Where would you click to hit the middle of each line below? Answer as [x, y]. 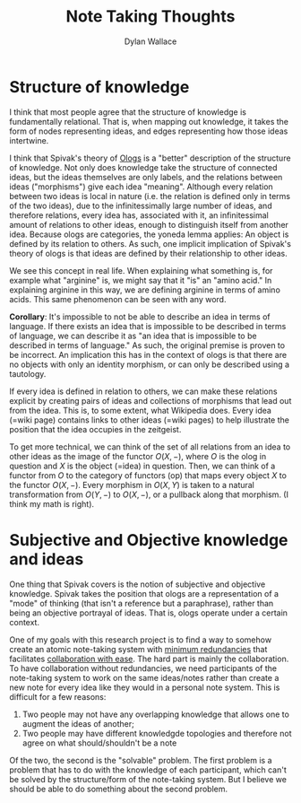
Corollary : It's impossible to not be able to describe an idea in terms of [140, 317]
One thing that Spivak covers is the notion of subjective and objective [138, 584]
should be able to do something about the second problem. [119, 789]
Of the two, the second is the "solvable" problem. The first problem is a [141, 760]
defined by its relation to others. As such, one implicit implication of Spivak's [150, 243]
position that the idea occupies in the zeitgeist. [95, 429]
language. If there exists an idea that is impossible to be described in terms [148, 326]
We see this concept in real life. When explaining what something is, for [141, 270]
